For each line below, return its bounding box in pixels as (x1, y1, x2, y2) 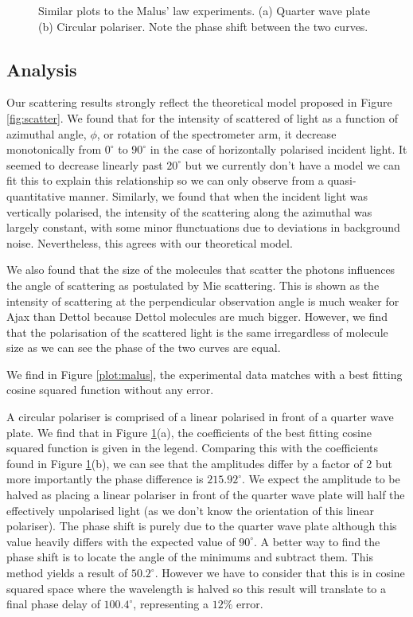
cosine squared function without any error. (6, 381, 214, 398)
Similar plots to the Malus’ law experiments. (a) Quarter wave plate (38, 2, 370, 18)
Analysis (6, 57, 77, 81)
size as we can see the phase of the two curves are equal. (6, 339, 281, 356)
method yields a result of (6, 564, 128, 581)
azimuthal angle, (6, 125, 87, 142)
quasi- (327, 172, 357, 189)
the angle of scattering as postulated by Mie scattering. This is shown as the (6, 276, 380, 293)
